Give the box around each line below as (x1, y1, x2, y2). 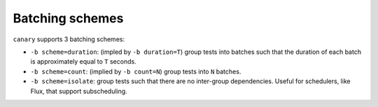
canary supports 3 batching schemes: (13, 35, 125, 43)
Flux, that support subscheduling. (30, 87, 127, 95)
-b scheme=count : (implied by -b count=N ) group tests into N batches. (30, 67, 241, 76)
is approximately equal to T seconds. (30, 57, 136, 66)
